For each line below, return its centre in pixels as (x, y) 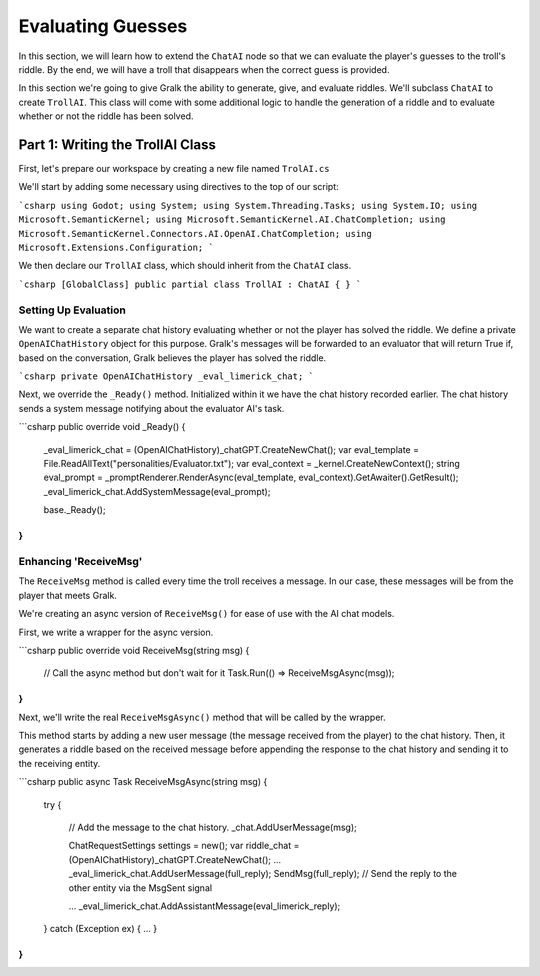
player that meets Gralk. (67, 595)
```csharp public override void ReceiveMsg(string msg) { (134, 650)
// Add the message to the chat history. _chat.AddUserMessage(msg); (212, 827)
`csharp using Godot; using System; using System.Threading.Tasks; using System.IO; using (248, 205)
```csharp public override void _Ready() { (102, 427)
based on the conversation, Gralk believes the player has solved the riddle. (172, 357)
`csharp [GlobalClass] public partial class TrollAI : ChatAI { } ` (190, 284)
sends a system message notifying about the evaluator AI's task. (151, 408)
